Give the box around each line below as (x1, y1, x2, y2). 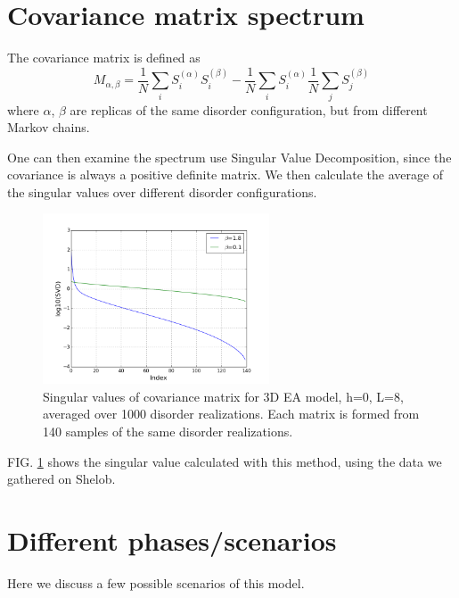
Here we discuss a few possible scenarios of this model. (7, 573, 305, 592)
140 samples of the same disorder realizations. (43, 422, 293, 441)
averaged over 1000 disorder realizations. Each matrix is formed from (43, 404, 420, 423)
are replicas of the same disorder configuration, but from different (70, 100, 428, 119)
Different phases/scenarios (7, 522, 337, 559)
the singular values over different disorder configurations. (7, 182, 317, 201)
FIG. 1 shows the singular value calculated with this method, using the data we (7, 452, 442, 470)
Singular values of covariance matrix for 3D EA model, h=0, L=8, (43, 386, 404, 405)
